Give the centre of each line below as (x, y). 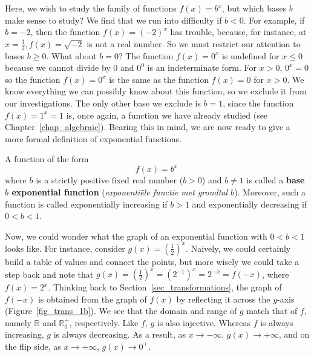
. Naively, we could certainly (238, 248)
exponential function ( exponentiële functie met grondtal (120, 192)
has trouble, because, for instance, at (238, 32)
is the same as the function (159, 79)
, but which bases (254, 8)
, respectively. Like (104, 322)
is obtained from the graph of (92, 299)
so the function (33, 79)
